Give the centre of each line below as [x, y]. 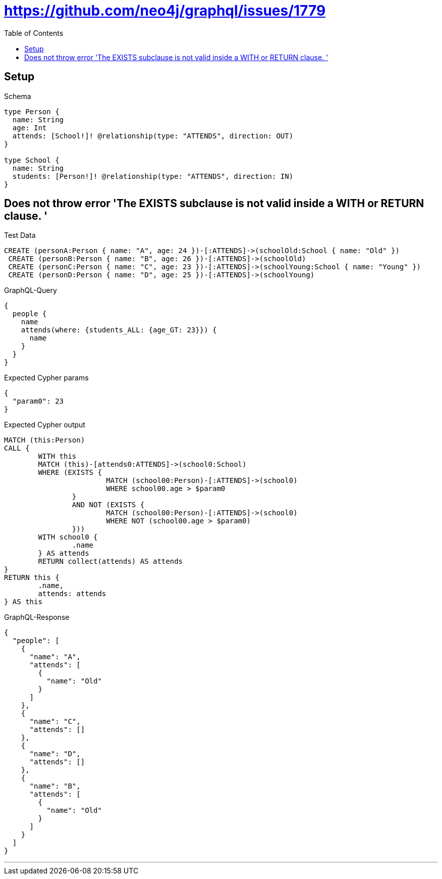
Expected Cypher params [46, 378]
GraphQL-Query [31, 290]
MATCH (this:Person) [45, 440]
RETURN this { [32, 578]
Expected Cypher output [45, 425]
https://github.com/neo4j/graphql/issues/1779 [165, 11]
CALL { [17, 448]
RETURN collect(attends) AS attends [111, 561]
